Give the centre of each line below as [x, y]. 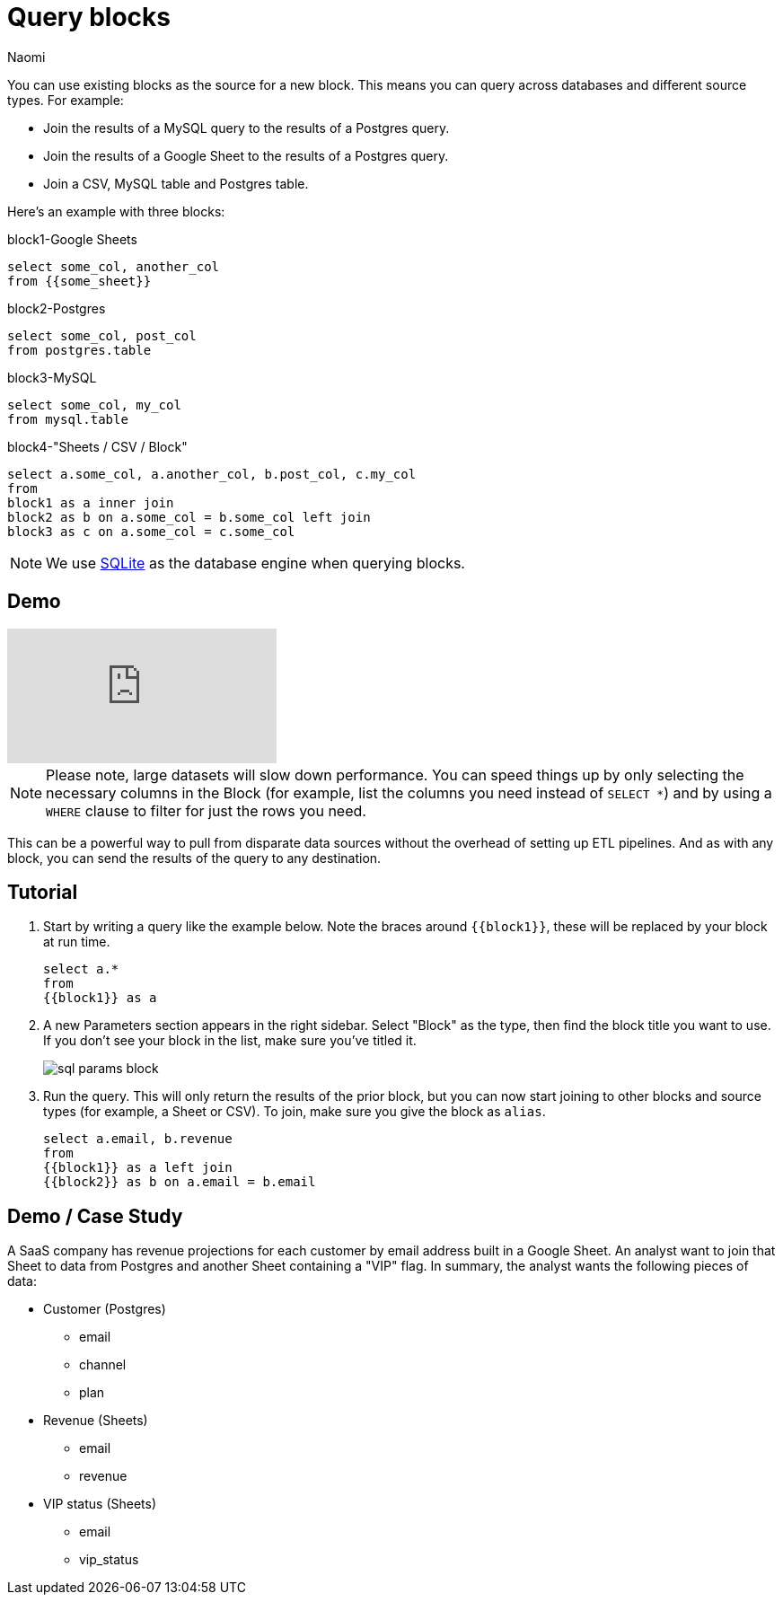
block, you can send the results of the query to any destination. [194, 858]
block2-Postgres [57, 308]
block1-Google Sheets [72, 239]
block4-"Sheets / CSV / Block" [97, 446]
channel [103, 1365]
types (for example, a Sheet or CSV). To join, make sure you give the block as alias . [295, 1112]
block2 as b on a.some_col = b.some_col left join [189, 517]
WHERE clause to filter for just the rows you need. [206, 810]
